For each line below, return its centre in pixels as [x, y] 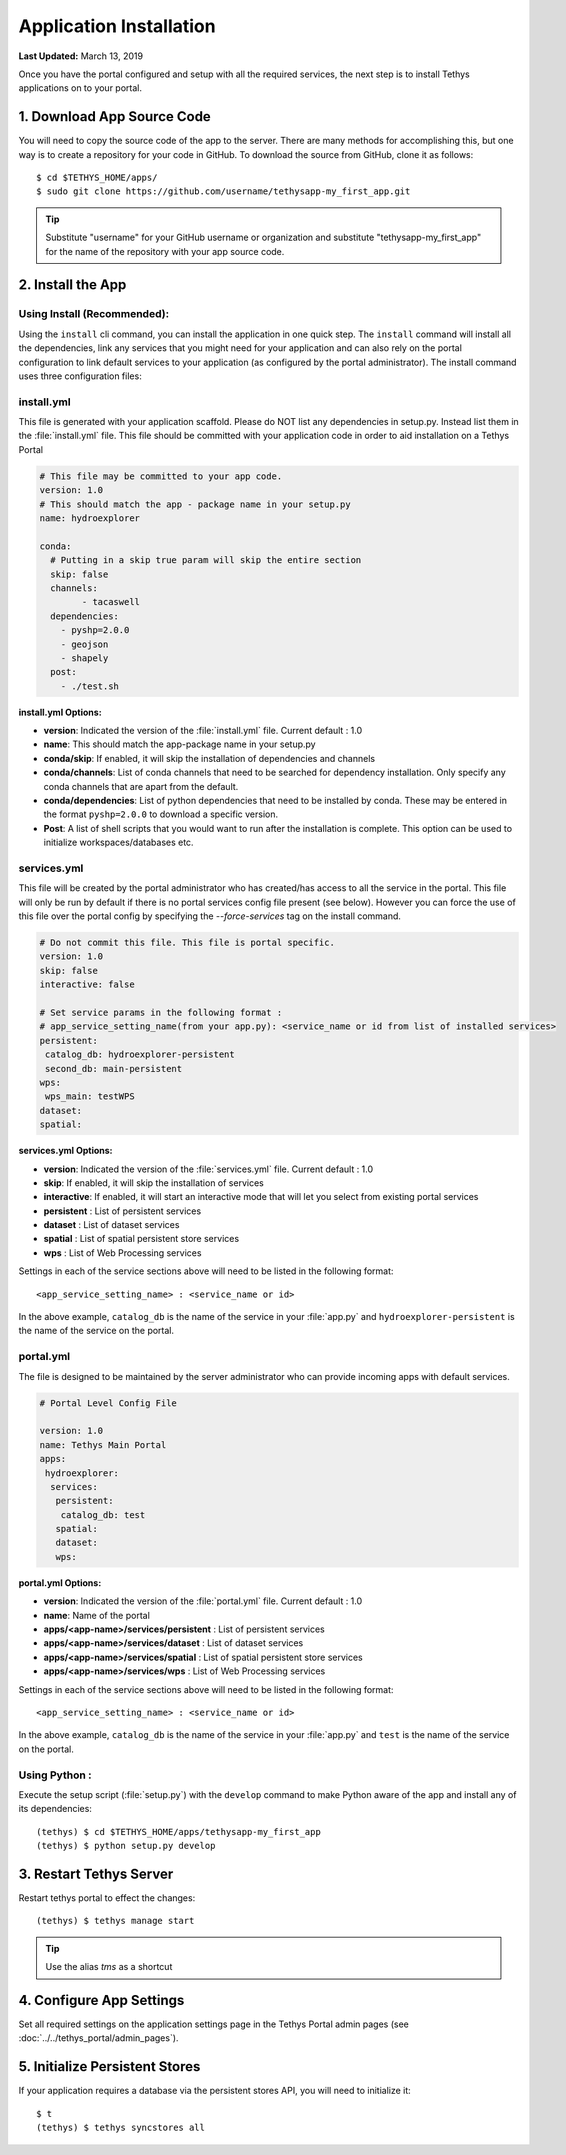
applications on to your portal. [80, 88]
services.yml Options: [66, 1151]
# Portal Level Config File [108, 1403]
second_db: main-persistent [114, 1068]
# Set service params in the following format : [161, 1013]
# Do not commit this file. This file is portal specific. [187, 943]
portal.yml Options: [60, 1582]
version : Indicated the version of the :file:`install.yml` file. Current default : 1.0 [203, 731]
